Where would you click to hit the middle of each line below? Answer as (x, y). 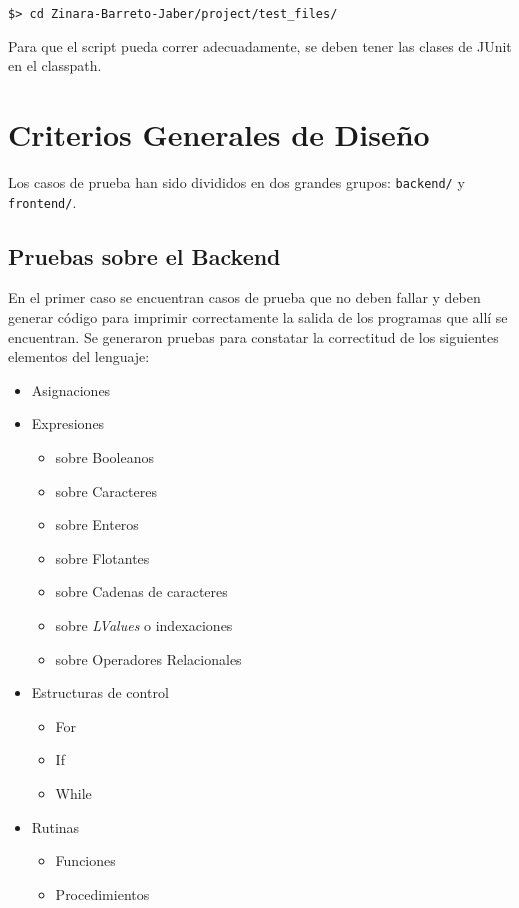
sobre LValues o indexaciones (144, 625)
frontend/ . (42, 201)
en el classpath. (55, 65)
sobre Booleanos (104, 457)
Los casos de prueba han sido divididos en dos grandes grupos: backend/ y (236, 181)
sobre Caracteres (106, 490)
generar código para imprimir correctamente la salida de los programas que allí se (258, 317)
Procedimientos (102, 893)
